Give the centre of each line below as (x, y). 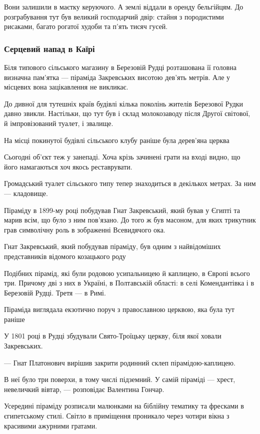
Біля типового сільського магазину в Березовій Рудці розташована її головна (120, 67)
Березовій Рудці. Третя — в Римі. (55, 292)
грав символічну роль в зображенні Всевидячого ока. (85, 229)
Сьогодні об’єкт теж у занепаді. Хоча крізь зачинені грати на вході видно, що (122, 157)
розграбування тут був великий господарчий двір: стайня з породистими (114, 16)
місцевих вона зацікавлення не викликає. (66, 87)
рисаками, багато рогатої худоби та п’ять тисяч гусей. (86, 26)
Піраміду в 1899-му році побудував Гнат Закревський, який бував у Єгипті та (122, 210)
